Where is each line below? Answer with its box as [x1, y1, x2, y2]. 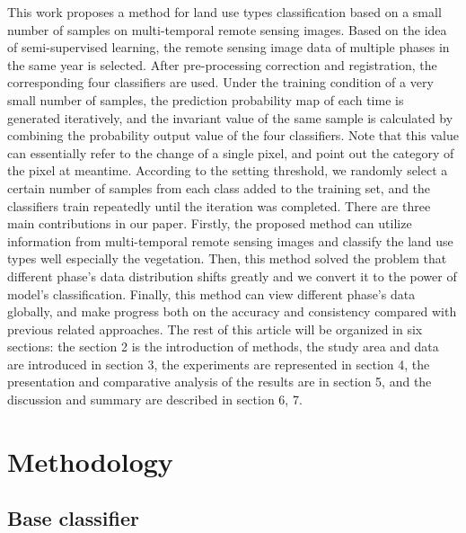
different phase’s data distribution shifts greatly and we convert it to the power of [7, 266, 457, 285]
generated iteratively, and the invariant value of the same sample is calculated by [7, 108, 453, 127]
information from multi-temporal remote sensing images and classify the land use [7, 231, 453, 250]
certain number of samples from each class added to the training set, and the [7, 178, 431, 197]
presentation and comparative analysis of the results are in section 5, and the [7, 372, 432, 391]
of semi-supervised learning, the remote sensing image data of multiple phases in [7, 38, 450, 57]
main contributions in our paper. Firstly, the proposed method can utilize [7, 214, 412, 233]
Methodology [7, 442, 173, 479]
